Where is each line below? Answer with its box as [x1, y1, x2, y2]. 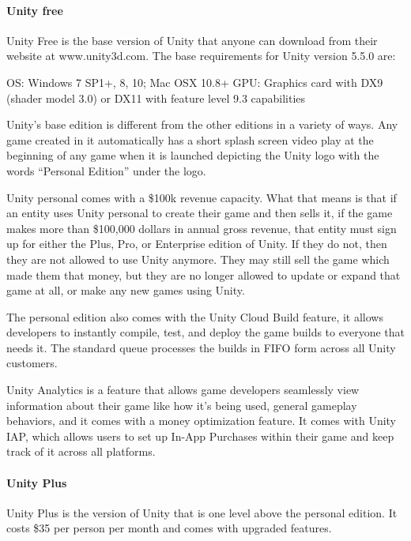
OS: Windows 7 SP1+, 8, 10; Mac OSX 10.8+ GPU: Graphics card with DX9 [6, 73, 383, 90]
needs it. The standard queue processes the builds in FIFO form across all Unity [6, 339, 396, 355]
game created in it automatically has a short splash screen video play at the [6, 131, 374, 148]
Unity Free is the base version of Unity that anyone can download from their [6, 32, 378, 48]
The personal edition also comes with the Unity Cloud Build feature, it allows [6, 308, 383, 325]
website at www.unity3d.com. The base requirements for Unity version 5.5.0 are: [6, 47, 396, 64]
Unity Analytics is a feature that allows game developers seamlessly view [6, 381, 360, 398]
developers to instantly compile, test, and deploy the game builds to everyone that [6, 324, 405, 340]
